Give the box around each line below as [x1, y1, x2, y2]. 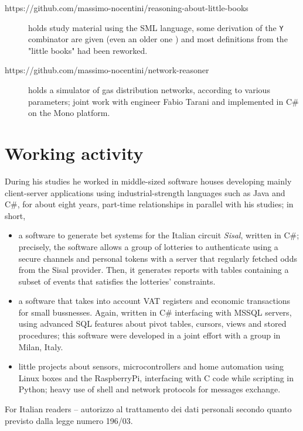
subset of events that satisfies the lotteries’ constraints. [18, 275, 216, 287]
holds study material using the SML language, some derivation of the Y [28, 21, 284, 33]
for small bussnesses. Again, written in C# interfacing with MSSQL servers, [18, 306, 292, 318]
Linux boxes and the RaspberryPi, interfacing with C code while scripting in [18, 371, 294, 384]
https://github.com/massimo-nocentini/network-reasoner [5, 64, 209, 76]
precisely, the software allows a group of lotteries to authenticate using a [18, 240, 278, 252]
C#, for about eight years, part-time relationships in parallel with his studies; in [5, 198, 294, 210]
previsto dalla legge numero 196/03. [5, 414, 133, 426]
